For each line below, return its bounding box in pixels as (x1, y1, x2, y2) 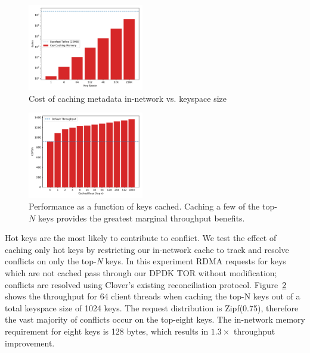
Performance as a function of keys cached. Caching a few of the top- (29, 199, 277, 212)
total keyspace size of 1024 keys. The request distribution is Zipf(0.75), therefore (5, 301, 299, 314)
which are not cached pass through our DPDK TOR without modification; (5, 266, 277, 279)
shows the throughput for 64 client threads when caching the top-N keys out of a (5, 290, 300, 302)
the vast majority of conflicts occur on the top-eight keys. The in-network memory (5, 313, 305, 326)
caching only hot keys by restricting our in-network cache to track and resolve (5, 243, 289, 255)
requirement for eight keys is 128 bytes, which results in (5, 324, 209, 337)
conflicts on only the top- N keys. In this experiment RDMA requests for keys (5, 255, 286, 267)
